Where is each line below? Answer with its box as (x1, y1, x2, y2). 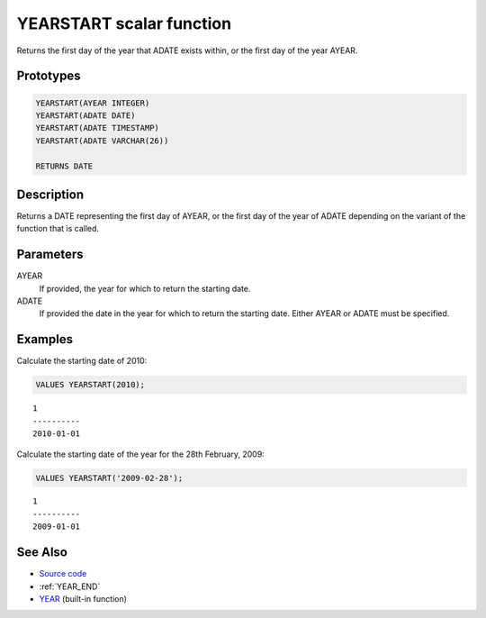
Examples (16, 332, 74, 347)
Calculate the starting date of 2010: (16, 356, 148, 367)
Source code (39, 568, 87, 579)
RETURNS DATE (35, 160, 94, 171)
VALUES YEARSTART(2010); (35, 379, 146, 390)
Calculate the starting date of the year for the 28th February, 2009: (16, 449, 265, 459)
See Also (16, 545, 67, 560)
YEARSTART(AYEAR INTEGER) (35, 97, 150, 108)
